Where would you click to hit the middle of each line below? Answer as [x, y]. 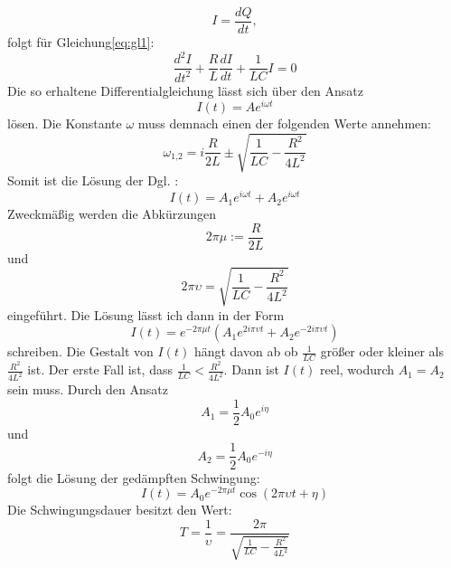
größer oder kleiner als [382, 351]
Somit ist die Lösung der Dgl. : [93, 180]
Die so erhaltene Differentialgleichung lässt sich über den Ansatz [186, 90]
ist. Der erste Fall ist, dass [100, 369]
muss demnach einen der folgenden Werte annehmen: [284, 123]
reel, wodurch [357, 369]
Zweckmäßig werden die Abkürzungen [112, 214]
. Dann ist [251, 369]
